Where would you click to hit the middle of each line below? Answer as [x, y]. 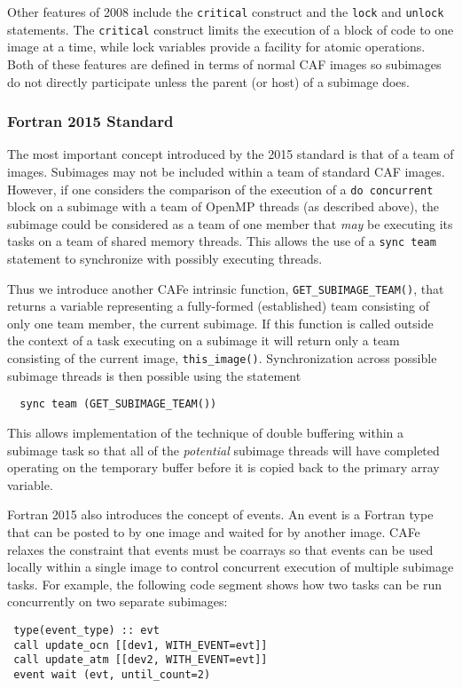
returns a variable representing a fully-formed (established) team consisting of [218, 306]
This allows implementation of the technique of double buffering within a [206, 432]
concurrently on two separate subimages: [117, 601]
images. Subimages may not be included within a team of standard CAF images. [226, 171]
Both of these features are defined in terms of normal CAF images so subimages [224, 63]
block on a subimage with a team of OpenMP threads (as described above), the [223, 206]
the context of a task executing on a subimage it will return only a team [204, 340]
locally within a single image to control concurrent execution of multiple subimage [231, 567]
